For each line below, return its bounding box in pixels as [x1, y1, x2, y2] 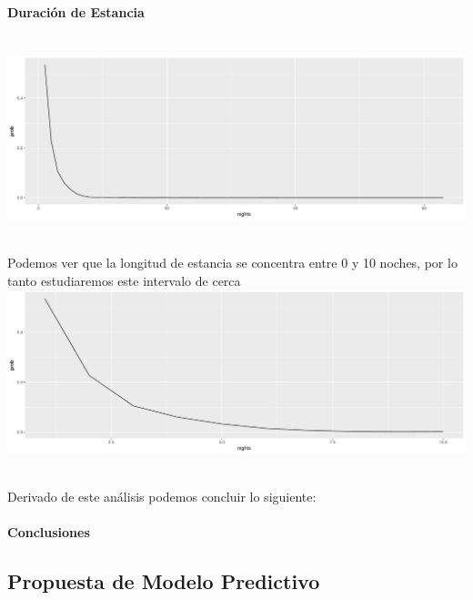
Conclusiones [7, 523, 90, 542]
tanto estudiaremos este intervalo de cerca [7, 270, 241, 290]
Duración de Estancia [7, 2, 145, 21]
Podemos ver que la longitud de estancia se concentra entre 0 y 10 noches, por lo [7, 253, 458, 272]
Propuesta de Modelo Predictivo [7, 567, 320, 595]
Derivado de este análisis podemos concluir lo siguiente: [7, 487, 317, 506]
